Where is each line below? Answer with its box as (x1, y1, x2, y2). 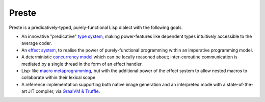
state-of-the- (226, 81, 254, 87)
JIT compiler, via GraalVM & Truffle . (27, 88, 100, 94)
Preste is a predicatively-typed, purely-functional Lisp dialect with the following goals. (9, 25, 183, 30)
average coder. (21, 40, 52, 46)
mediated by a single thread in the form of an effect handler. (21, 61, 143, 67)
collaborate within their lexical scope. (21, 75, 97, 80)
